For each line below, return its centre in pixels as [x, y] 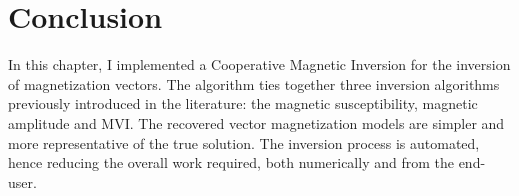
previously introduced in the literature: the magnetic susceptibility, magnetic [243, 103]
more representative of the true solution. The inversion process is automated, [244, 142]
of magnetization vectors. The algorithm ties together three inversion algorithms [254, 83]
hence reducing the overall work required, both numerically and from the [231, 162]
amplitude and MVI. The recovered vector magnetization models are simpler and [256, 122]
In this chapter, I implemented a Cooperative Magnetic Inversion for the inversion [259, 64]
